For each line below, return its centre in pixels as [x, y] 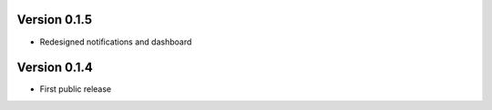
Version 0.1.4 [55, 68]
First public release [76, 89]
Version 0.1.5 [55, 20]
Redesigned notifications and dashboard [116, 42]
